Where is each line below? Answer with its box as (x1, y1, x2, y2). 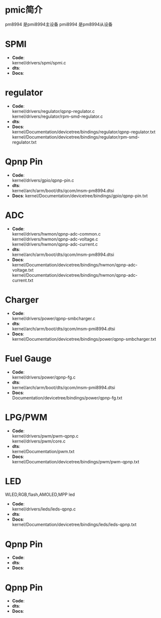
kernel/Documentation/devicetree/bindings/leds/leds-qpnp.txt (12, 522, 137, 527)
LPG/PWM (5, 412, 48, 423)
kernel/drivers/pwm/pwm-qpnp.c (12, 433, 79, 439)
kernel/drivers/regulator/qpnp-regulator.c (12, 108, 95, 114)
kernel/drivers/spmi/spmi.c (12, 60, 66, 65)
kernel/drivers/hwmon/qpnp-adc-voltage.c (12, 236, 98, 242)
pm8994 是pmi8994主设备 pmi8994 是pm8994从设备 (5, 21, 113, 27)
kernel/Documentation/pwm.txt (12, 448, 75, 454)
